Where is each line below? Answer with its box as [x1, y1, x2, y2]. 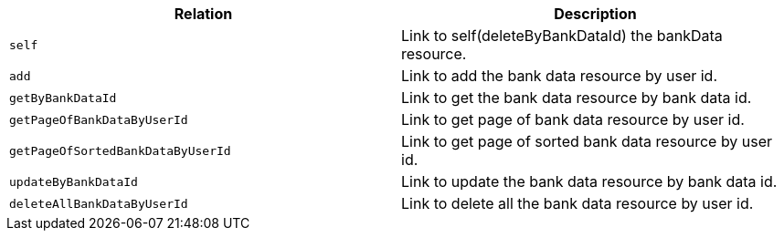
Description [554, 5, 637, 23]
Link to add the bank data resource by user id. [401, 67, 718, 85]
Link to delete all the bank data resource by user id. [401, 194, 754, 212]
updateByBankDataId [9, 174, 138, 189]
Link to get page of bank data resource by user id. [401, 110, 745, 129]
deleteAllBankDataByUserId [9, 196, 188, 211]
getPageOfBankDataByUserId [9, 112, 188, 127]
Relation [174, 5, 233, 23]
